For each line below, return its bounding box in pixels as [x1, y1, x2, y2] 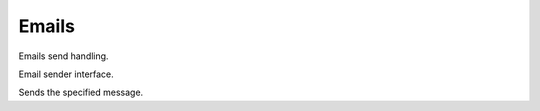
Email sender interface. [18, 68, 114, 80]
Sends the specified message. [18, 86, 144, 99]
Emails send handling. [18, 50, 109, 62]
